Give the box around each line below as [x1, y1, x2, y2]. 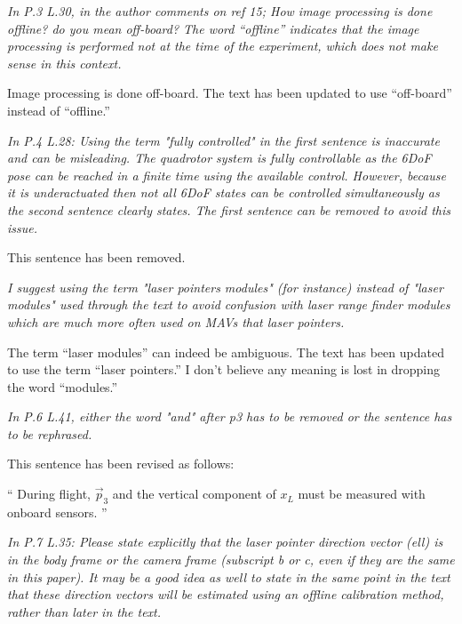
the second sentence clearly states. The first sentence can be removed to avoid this [7, 200, 450, 219]
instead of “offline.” [7, 100, 110, 119]
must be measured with [298, 484, 426, 503]
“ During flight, [7, 484, 91, 503]
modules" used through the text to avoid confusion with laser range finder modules [7, 295, 450, 314]
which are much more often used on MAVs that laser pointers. [7, 312, 345, 331]
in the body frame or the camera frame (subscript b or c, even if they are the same [7, 550, 455, 569]
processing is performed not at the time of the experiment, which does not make [7, 36, 438, 55]
